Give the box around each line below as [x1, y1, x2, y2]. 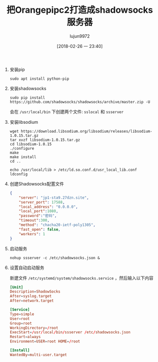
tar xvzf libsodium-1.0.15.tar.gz [9, 137, 80, 142]
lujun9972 [69, 33, 90, 39]
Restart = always [9, 335, 41, 339]
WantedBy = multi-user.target [9, 352, 67, 357]
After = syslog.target [9, 294, 52, 299]
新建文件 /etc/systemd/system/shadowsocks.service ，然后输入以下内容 [9, 275, 154, 281]
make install [9, 155, 37, 159]
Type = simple [9, 312, 34, 317]
